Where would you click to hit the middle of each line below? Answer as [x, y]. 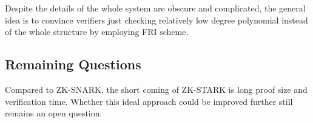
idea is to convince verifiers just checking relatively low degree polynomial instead [156, 20]
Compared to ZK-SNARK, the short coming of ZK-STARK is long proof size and [156, 89]
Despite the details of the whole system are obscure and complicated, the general [155, 8]
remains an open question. [54, 113]
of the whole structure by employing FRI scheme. [97, 32]
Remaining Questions [73, 64]
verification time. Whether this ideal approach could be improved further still [149, 101]
